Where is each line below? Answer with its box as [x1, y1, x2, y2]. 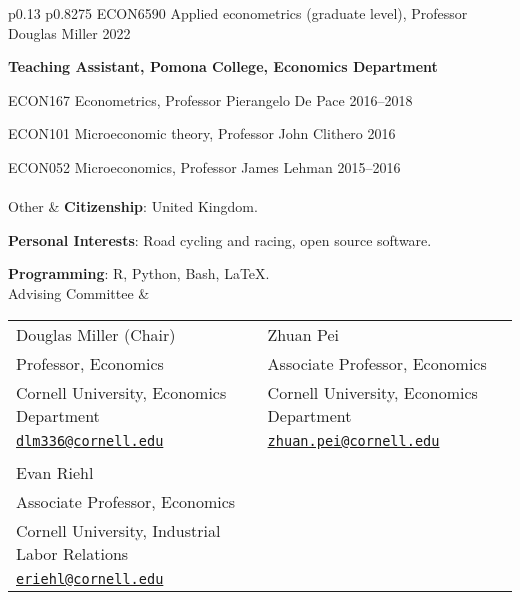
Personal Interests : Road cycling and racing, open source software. [8, 229, 432, 250]
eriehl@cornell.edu [16, 570, 164, 587]
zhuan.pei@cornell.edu [267, 432, 440, 449]
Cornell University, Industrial [16, 518, 221, 542]
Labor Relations [16, 541, 129, 565]
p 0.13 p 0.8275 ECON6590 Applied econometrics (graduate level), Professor [8, 3, 468, 23]
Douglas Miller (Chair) [16, 322, 176, 346]
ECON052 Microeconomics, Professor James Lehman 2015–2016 [8, 156, 401, 177]
